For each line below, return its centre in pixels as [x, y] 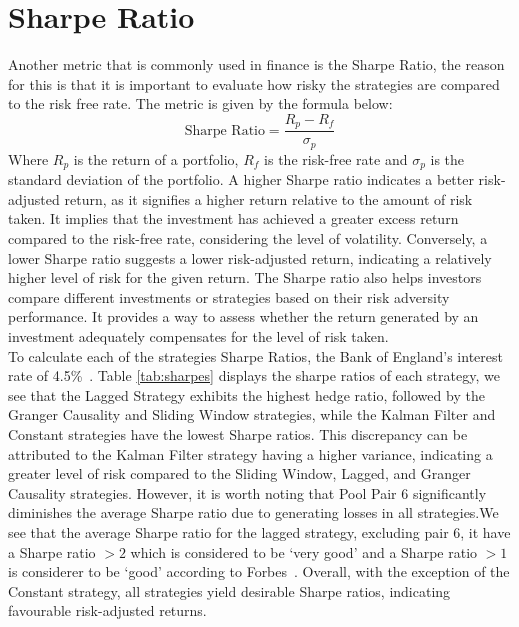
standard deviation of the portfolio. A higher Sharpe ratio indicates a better [241, 179]
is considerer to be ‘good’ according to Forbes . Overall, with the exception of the [259, 571]
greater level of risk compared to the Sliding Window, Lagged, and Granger [239, 473]
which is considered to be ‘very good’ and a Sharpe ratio [304, 551]
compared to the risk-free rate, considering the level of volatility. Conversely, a [248, 238]
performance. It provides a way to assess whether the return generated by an [243, 316]
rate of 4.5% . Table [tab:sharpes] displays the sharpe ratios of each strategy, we [254, 375]
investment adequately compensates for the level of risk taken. [198, 336]
